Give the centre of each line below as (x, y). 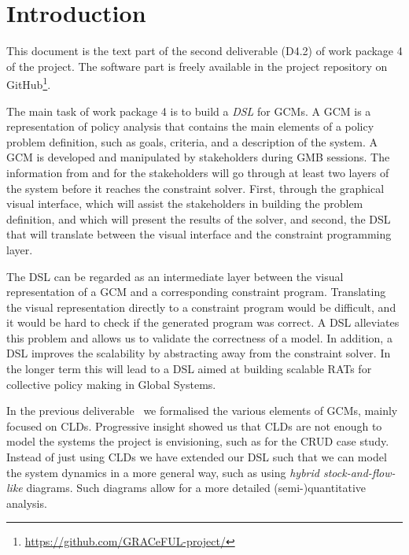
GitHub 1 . (29, 83)
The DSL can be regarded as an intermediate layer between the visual (175, 276)
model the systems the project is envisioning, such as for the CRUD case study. (198, 441)
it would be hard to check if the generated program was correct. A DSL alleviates (203, 322)
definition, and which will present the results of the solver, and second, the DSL (199, 218)
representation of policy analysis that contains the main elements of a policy (190, 126)
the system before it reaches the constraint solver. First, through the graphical (195, 188)
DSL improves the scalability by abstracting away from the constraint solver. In (199, 353)
